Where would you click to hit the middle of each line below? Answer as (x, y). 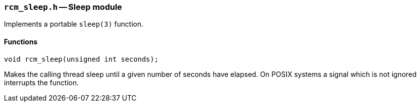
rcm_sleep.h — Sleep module (63, 7)
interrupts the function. (42, 82)
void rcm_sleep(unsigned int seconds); (81, 59)
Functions (21, 41)
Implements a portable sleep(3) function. (74, 24)
